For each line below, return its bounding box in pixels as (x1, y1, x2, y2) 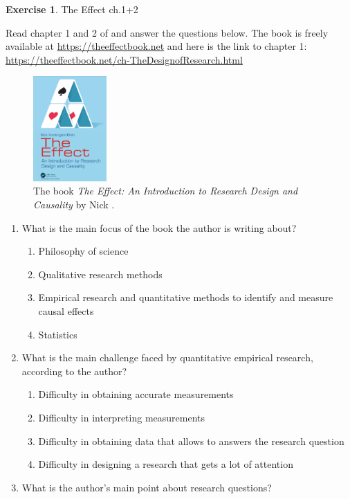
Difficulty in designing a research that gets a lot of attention (38, 457, 293, 471)
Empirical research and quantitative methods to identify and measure (38, 290, 333, 305)
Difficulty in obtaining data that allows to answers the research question (38, 433, 344, 448)
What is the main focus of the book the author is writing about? (21, 220, 297, 235)
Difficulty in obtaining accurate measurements (38, 387, 234, 401)
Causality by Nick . (33, 197, 115, 212)
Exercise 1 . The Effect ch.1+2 (6, 2, 138, 16)
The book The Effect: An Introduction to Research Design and (33, 183, 298, 198)
